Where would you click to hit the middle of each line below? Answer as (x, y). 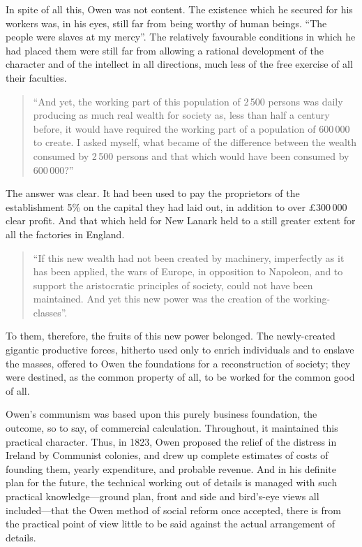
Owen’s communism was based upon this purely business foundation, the (161, 414)
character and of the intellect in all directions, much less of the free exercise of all (179, 64)
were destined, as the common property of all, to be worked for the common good (180, 377)
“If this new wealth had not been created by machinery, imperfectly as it (189, 257)
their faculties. (36, 77)
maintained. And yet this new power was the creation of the (161, 299)
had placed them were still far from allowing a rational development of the (165, 50)
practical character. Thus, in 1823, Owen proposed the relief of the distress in (171, 441)
